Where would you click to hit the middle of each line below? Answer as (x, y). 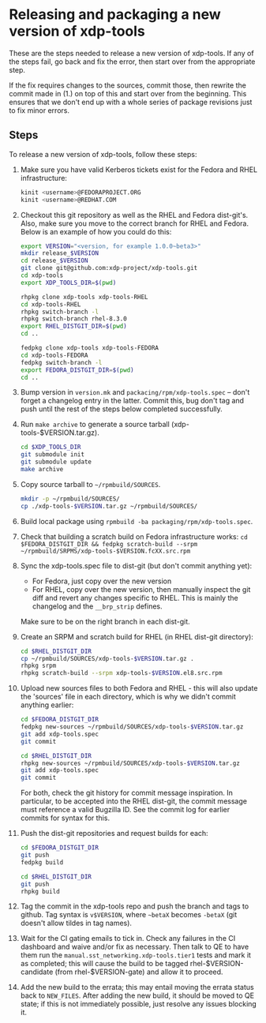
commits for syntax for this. (65, 818)
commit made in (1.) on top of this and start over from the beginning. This (128, 93)
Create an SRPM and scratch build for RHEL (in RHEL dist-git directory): (137, 636)
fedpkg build (42, 862)
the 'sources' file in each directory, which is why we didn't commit (128, 697)
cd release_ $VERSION (54, 261)
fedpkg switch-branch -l (61, 362)
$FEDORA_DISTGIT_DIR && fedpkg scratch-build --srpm (109, 544)
